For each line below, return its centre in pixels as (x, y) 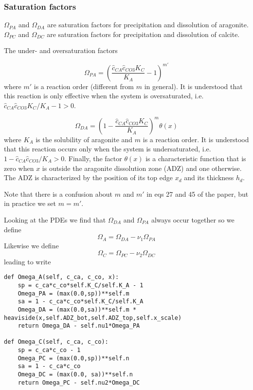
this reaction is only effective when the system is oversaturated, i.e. (104, 96)
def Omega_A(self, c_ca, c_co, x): (62, 277)
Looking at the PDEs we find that (55, 219)
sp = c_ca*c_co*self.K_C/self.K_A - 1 (81, 285)
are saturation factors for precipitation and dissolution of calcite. (143, 34)
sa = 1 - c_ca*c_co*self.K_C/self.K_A (81, 302)
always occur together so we (193, 219)
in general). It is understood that (193, 86)
